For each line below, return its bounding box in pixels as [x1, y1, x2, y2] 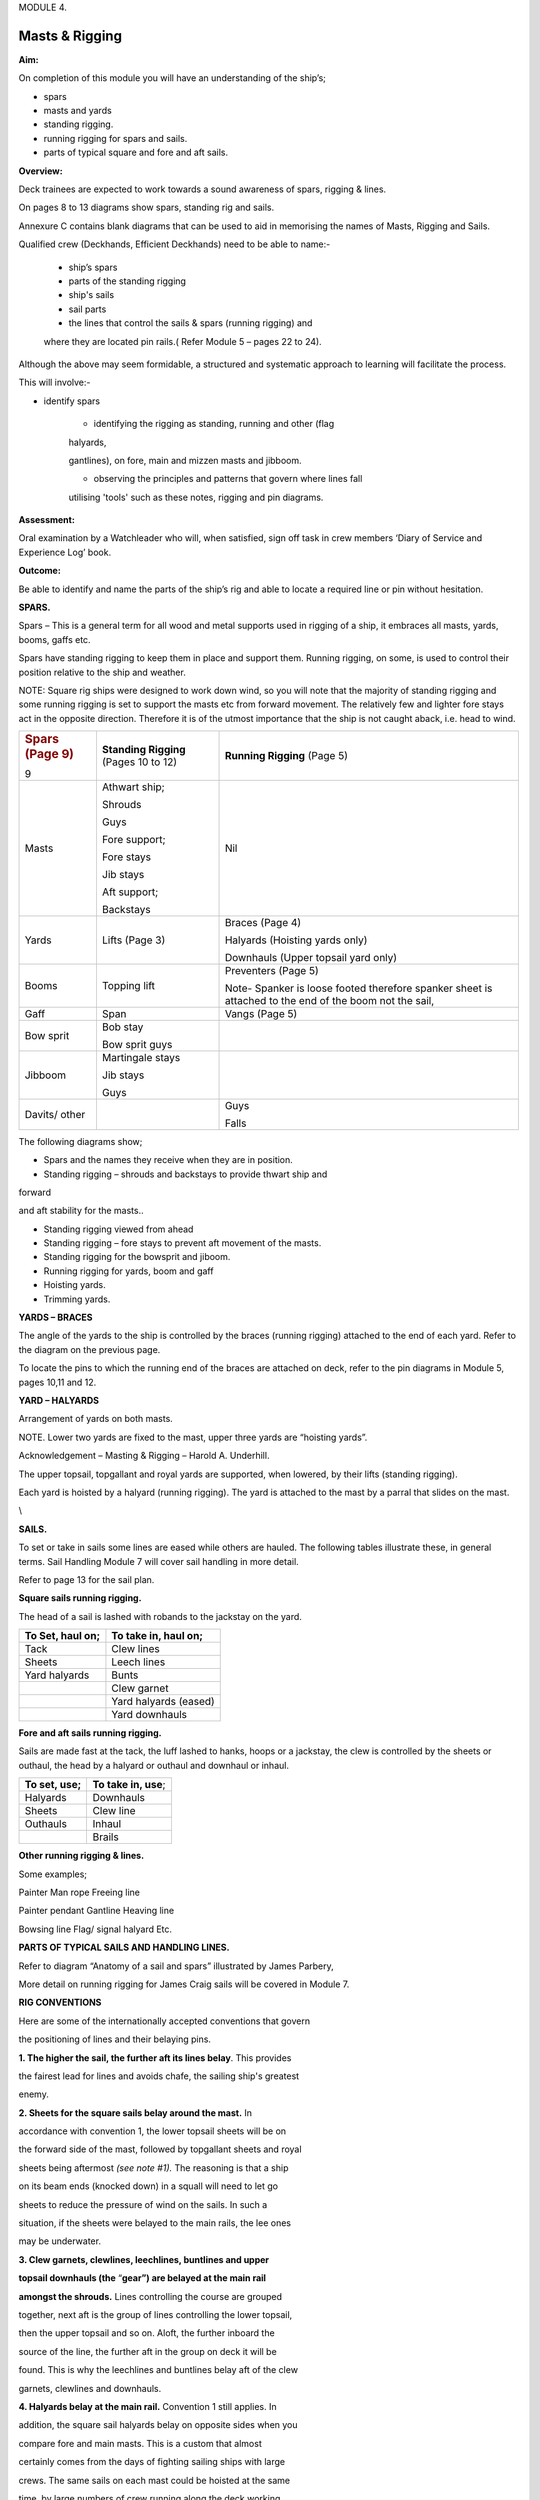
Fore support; [101, 832, 166, 846]
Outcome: [18, 565, 62, 577]
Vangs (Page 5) [224, 1006, 298, 1020]
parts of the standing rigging [68, 275, 187, 287]
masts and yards [43, 105, 112, 117]
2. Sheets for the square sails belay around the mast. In [18, 2106, 253, 2119]
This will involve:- [18, 376, 91, 389]
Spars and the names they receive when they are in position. [43, 1154, 294, 1166]
